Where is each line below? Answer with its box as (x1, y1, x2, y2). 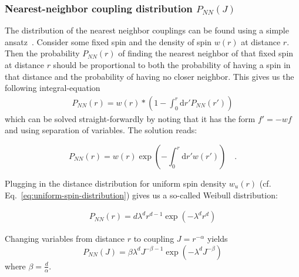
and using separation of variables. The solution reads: (5, 124, 197, 136)
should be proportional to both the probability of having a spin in (53, 59, 291, 70)
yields (207, 232, 228, 245)
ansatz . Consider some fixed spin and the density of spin (5, 35, 212, 48)
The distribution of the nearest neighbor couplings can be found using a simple (5, 24, 289, 36)
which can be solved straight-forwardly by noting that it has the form (5, 112, 256, 124)
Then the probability (5, 47, 80, 59)
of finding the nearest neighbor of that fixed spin (118, 47, 294, 59)
